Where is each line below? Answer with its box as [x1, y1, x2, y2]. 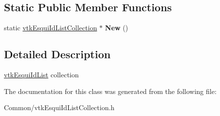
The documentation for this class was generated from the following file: [4, 86, 217, 96]
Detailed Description [4, 46, 111, 62]
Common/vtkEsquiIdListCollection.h [4, 102, 115, 113]
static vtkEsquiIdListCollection [4, 23, 97, 33]
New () [105, 23, 128, 33]
